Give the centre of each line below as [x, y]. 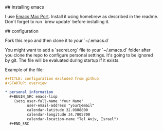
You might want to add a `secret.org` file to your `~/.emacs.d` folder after [78, 50]
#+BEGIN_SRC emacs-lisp [33, 96]
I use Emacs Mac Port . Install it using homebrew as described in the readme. [82, 16]
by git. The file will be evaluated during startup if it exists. [63, 60]
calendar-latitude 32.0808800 [57, 110]
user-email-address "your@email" [61, 106]
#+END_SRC [19, 124]
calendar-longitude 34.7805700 [58, 115]
